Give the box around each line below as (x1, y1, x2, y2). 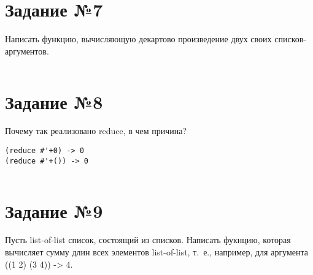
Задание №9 (5, 198, 103, 223)
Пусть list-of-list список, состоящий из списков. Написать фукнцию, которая (5, 233, 291, 246)
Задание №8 (5, 89, 103, 114)
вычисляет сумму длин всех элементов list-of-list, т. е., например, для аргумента (5, 246, 309, 258)
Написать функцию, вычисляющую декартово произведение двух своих (5, 32, 272, 45)
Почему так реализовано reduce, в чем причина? (5, 124, 187, 137)
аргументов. (5, 44, 49, 57)
